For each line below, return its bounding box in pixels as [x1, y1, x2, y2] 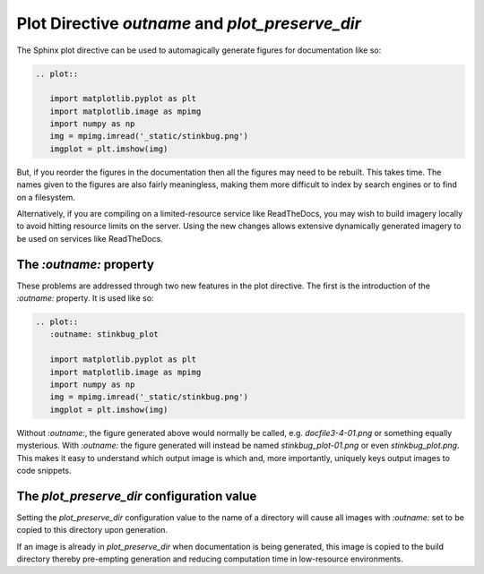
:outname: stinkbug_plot [49, 330, 159, 339]
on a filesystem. [16, 192, 76, 202]
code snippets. [16, 465, 72, 475]
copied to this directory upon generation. [16, 525, 169, 535]
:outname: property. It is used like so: [16, 293, 154, 304]
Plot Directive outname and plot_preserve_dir [16, 13, 362, 33]
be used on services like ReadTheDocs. [16, 233, 163, 244]
